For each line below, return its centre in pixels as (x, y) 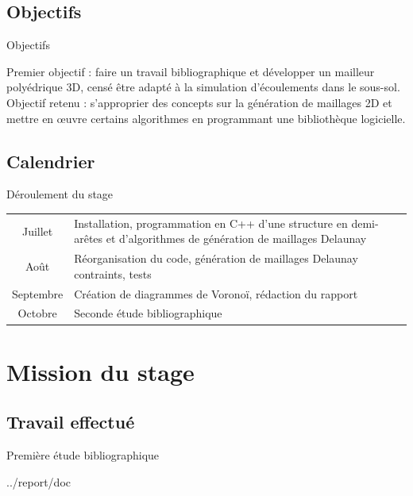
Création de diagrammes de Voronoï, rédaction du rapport (216, 293)
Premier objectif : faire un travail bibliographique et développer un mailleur (191, 71)
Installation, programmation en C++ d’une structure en (211, 223)
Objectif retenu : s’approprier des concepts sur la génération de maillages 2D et (199, 102)
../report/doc (39, 481)
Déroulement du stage (60, 194)
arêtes (89, 238)
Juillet (37, 231)
